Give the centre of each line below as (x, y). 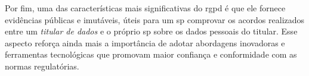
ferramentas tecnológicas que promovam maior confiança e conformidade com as (151, 54)
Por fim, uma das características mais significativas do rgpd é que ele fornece (145, 8)
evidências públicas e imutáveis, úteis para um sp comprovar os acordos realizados (155, 19)
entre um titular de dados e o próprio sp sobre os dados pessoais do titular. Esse (151, 31)
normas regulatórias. (42, 66)
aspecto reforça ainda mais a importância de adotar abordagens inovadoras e (145, 42)
